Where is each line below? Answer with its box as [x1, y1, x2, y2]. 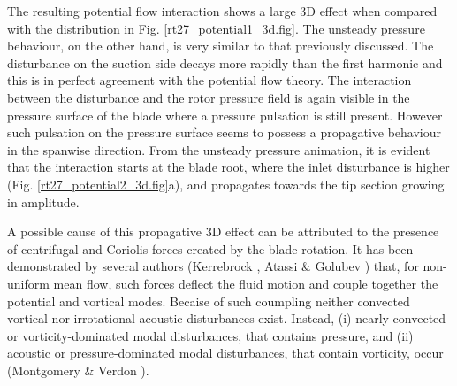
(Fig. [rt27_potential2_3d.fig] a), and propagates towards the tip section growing [7, 174, 445, 193]
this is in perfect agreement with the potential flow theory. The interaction [7, 71, 412, 89]
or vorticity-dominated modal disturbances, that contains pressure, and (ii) [7, 326, 414, 344]
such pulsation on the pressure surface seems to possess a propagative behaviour [7, 123, 442, 142]
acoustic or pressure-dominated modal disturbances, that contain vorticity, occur [7, 344, 444, 362]
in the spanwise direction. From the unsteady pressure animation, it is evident [7, 140, 430, 158]
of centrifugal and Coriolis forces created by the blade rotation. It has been [7, 239, 414, 258]
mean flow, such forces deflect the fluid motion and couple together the [53, 274, 438, 292]
